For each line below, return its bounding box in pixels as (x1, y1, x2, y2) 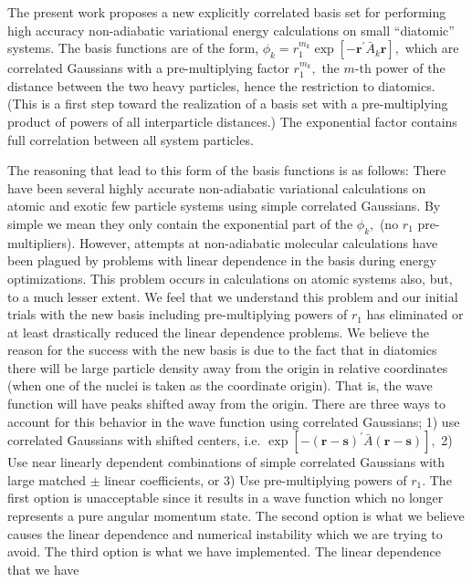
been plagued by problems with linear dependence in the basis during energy (7, 251, 436, 270)
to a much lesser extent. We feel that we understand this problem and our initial (7, 286, 458, 306)
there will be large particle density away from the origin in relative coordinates (7, 358, 448, 377)
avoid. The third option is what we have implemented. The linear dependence (7, 542, 441, 561)
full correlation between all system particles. (7, 130, 254, 149)
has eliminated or (366, 305, 464, 324)
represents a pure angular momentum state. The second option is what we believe (7, 506, 465, 525)
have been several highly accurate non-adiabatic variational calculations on (7, 178, 426, 197)
